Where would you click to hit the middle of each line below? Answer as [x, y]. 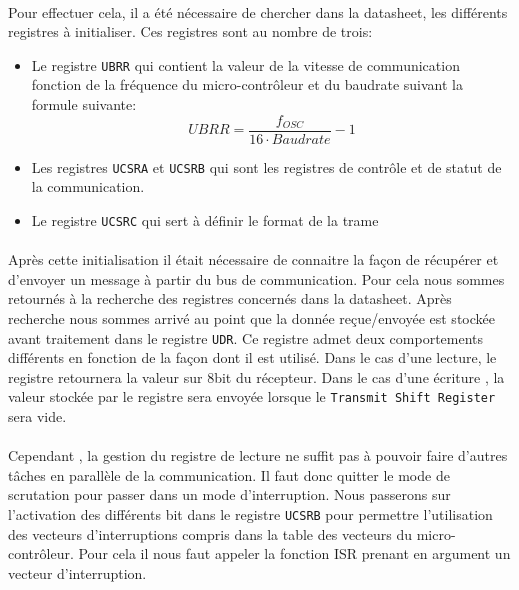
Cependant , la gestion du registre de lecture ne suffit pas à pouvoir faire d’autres [258, 455]
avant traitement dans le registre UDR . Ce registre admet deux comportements [246, 337]
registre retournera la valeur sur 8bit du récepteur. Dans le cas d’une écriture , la [256, 376]
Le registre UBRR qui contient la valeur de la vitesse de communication [245, 64]
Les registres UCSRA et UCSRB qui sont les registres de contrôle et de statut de [266, 166]
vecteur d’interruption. [77, 572]
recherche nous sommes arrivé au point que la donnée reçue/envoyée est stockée [251, 317]
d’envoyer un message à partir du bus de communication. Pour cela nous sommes [256, 278]
